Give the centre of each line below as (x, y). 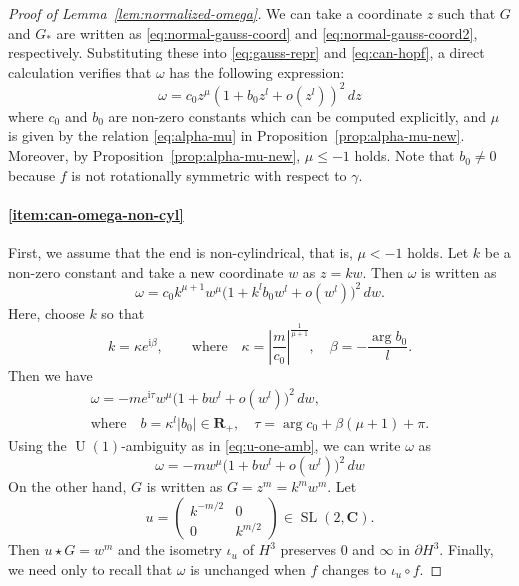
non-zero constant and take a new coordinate (146, 271)
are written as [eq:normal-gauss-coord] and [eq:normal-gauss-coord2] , (267, 32)
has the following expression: (257, 71)
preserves (308, 549)
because (32, 174)
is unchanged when (248, 568)
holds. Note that (404, 155)
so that (123, 312)
